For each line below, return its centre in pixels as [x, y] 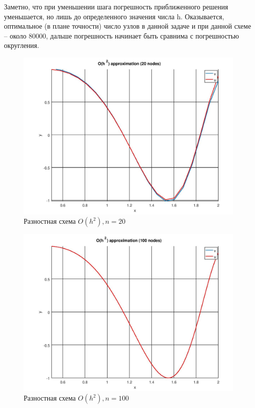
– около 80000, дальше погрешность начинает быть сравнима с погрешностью [122, 35]
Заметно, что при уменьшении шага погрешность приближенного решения [116, 6]
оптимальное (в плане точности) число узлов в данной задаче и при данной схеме [127, 26]
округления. [22, 45]
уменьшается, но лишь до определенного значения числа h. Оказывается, [114, 16]
